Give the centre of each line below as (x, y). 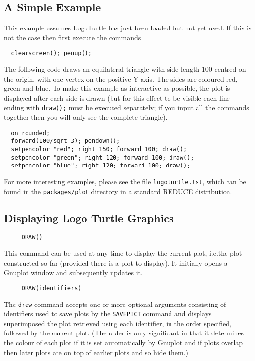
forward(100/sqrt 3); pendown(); (66, 141)
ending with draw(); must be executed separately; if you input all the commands (127, 107)
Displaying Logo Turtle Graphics (89, 217)
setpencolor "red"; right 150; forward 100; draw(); (99, 149)
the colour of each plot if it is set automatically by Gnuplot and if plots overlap (124, 343)
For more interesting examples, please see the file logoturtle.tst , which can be (125, 181)
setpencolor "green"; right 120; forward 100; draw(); (102, 157)
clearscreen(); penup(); (51, 53)
